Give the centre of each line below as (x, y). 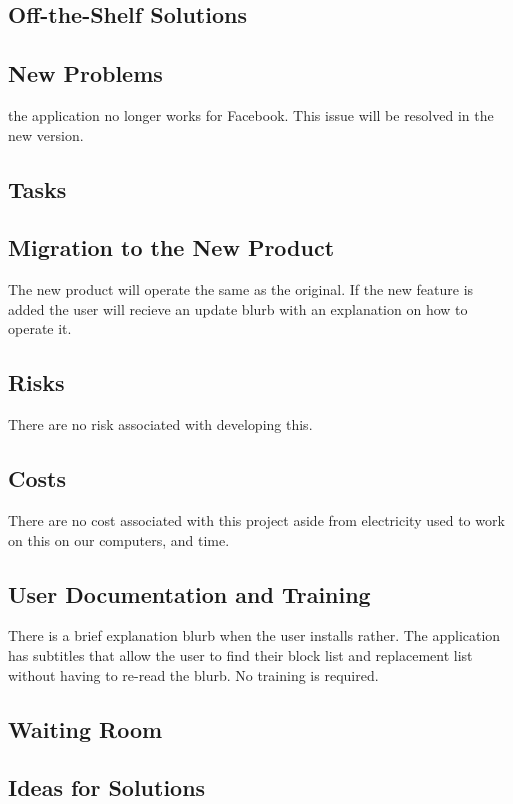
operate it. (40, 328)
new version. (46, 134)
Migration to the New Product (171, 247)
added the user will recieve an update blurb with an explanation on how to (238, 308)
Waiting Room (85, 728)
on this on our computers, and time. (119, 539)
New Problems (85, 73)
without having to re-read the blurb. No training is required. (193, 674)
